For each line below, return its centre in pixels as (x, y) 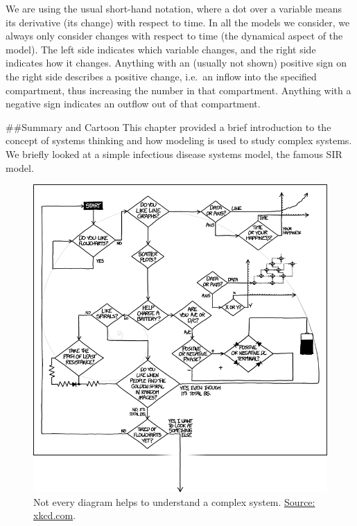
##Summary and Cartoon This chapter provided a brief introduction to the (168, 126)
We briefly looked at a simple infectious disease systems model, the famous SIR (174, 154)
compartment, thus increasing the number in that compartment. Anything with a (178, 90)
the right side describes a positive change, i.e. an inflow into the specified (161, 76)
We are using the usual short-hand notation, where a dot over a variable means (174, 8)
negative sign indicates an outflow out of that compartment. (133, 104)
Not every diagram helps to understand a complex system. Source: (174, 501)
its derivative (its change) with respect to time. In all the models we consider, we (178, 22)
